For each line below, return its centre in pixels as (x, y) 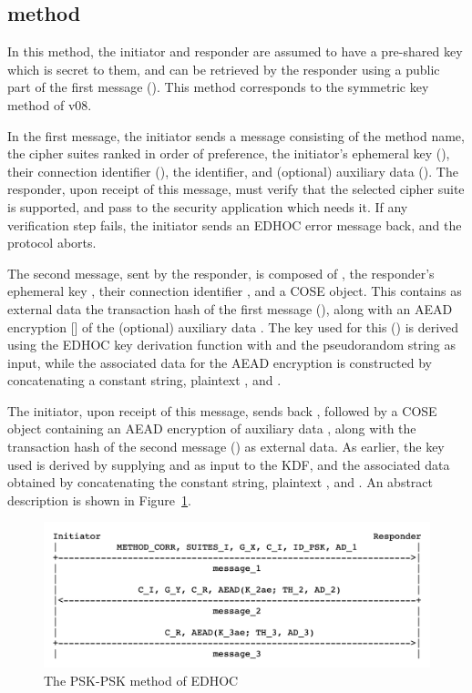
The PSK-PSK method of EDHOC (141, 680)
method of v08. (50, 104)
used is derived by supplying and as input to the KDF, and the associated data (229, 464)
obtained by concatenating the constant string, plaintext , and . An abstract (221, 482)
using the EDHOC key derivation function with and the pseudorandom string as (232, 345)
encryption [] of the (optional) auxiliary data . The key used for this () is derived (233, 326)
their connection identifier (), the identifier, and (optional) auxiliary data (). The (233, 171)
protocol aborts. (52, 243)
